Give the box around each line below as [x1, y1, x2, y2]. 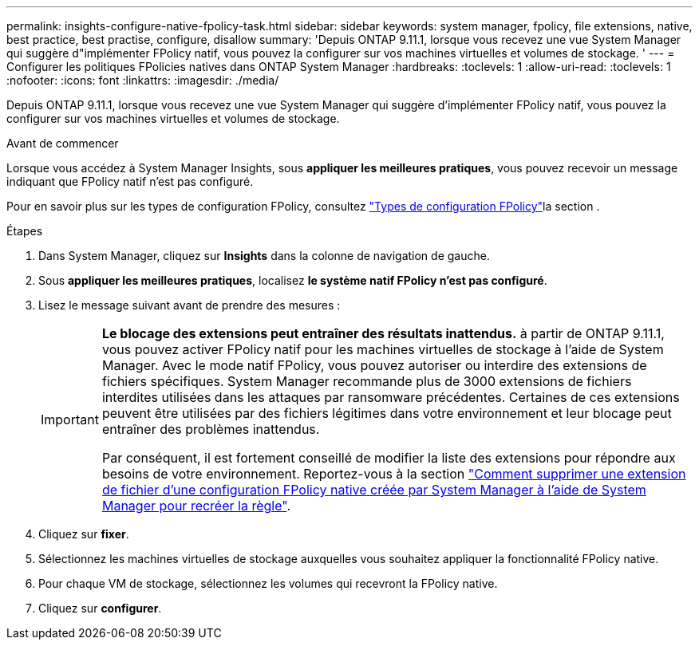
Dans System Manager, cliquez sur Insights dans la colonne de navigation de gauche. [38, 249, 490, 262]
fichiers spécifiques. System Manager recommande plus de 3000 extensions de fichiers [101, 373, 632, 389]
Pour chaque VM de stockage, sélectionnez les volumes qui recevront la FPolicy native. [38, 577, 498, 590]
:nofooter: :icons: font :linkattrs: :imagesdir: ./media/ [6, 73, 279, 87]
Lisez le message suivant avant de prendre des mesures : [38, 298, 341, 312]
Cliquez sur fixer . [38, 527, 129, 541]
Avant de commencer [6, 136, 119, 150]
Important [41, 412, 99, 427]
